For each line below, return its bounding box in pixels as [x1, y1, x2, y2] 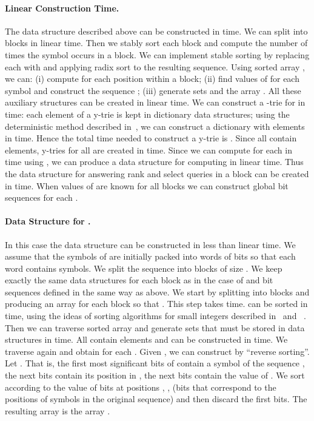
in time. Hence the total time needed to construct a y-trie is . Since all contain [5, 132, 297, 144]
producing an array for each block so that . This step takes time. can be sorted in [5, 297, 308, 310]
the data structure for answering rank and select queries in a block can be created [5, 167, 309, 180]
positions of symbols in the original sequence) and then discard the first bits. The [5, 392, 307, 405]
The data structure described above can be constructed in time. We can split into [5, 24, 308, 37]
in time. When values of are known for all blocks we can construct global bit [5, 179, 289, 192]
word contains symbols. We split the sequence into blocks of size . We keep [5, 261, 282, 274]
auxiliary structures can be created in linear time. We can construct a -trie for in [5, 96, 306, 109]
